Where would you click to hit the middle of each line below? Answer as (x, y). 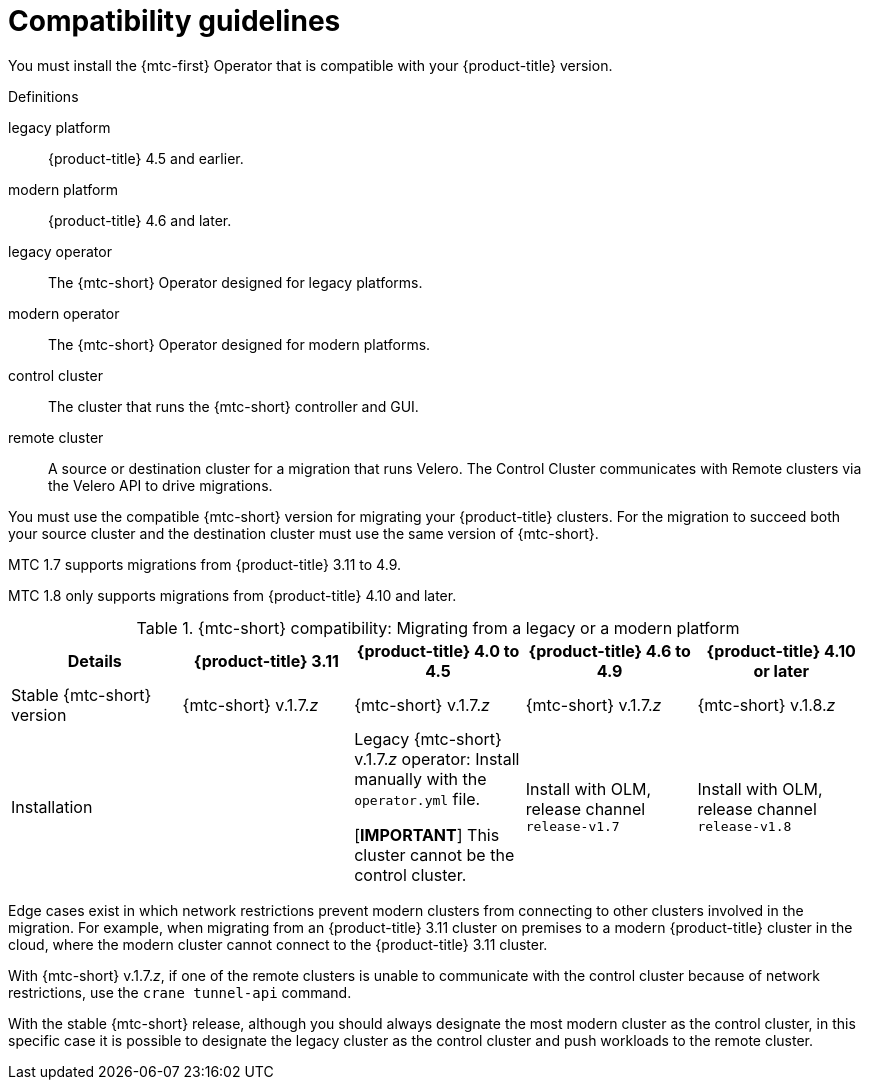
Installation (52, 806)
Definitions (43, 96)
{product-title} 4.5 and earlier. (146, 158)
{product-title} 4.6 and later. (140, 220)
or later (781, 670)
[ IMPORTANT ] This (427, 834)
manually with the (420, 778)
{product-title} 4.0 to (438, 650)
